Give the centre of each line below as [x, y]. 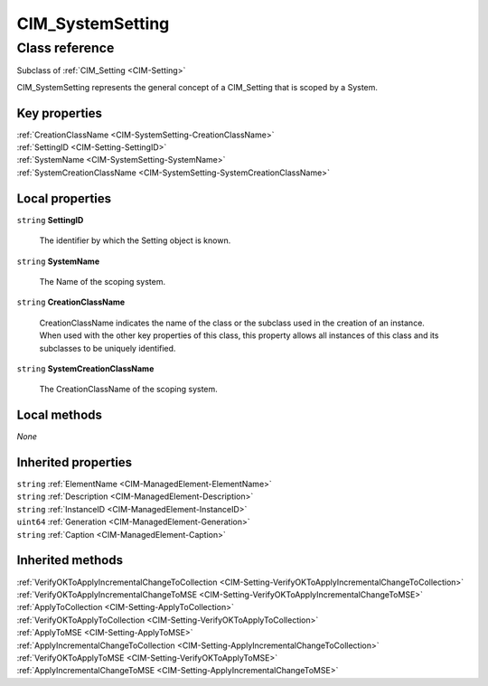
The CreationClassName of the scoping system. [129, 390]
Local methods [60, 415]
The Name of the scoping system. [103, 281]
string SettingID [50, 220]
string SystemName [58, 261]
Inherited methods [70, 560]
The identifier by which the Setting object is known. [135, 240]
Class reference [66, 48]
